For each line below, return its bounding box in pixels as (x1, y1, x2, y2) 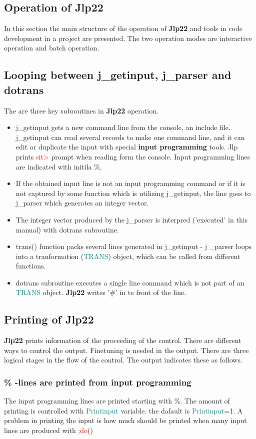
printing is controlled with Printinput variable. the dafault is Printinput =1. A (4, 405, 243, 415)
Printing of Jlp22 (4, 311, 94, 327)
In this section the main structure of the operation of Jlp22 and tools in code (4, 23, 242, 33)
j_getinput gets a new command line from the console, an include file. (15, 122, 230, 132)
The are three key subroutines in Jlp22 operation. (4, 105, 158, 115)
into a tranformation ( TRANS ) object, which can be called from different (15, 250, 240, 261)
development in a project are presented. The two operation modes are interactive (4, 32, 252, 43)
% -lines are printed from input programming (4, 375, 191, 388)
